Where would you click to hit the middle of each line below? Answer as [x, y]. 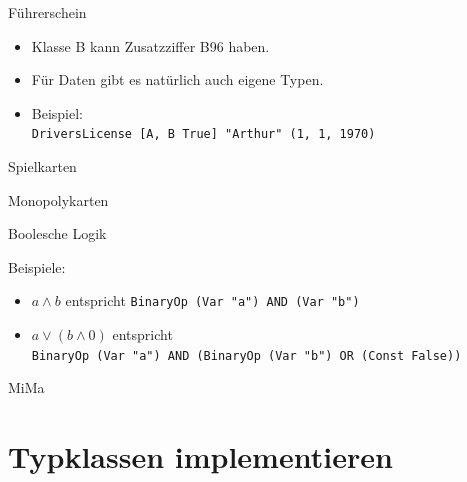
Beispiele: [37, 266]
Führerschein [47, 12]
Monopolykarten [58, 199]
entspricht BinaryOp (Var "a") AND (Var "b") [212, 300]
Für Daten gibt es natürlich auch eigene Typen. [177, 79]
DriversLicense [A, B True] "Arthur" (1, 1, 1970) [203, 134]
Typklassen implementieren [200, 456]
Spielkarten [42, 166]
